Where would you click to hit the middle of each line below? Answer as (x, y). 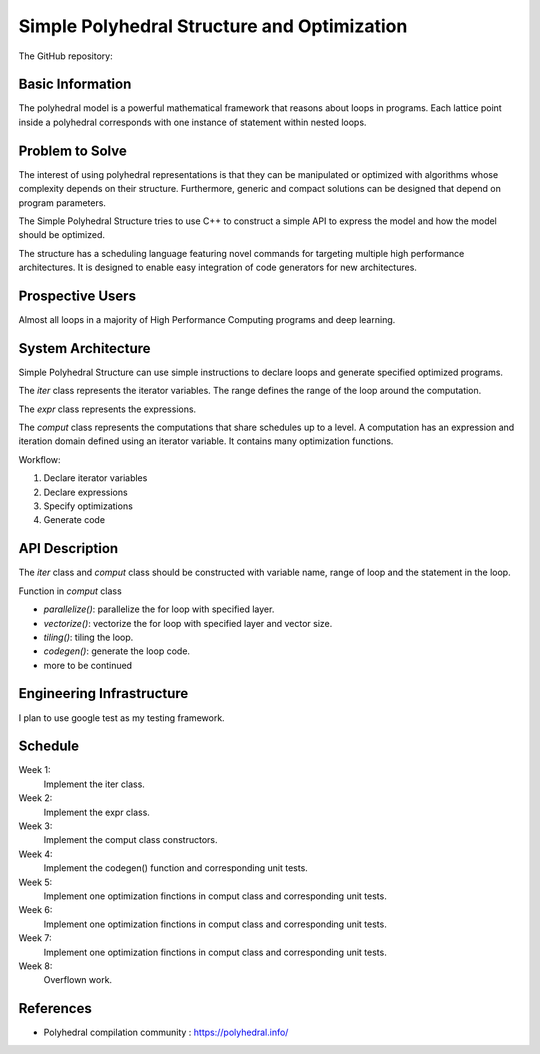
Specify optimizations (88, 506)
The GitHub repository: (66, 56)
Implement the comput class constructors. (131, 840)
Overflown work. (78, 980)
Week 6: (35, 910)
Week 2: (35, 798)
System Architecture (84, 348)
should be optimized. (61, 235)
